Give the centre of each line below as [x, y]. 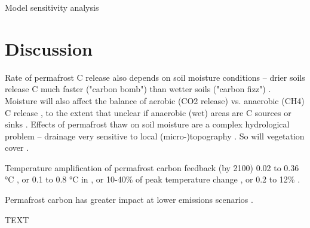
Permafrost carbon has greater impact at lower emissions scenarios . [129, 200]
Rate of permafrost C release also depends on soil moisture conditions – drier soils [155, 77]
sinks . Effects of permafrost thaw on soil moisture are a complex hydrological [147, 124]
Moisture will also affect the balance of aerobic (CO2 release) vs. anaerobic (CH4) [155, 100]
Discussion [49, 48]
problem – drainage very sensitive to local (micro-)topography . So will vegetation [155, 136]
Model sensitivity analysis [52, 7]
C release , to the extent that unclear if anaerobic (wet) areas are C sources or [148, 112]
